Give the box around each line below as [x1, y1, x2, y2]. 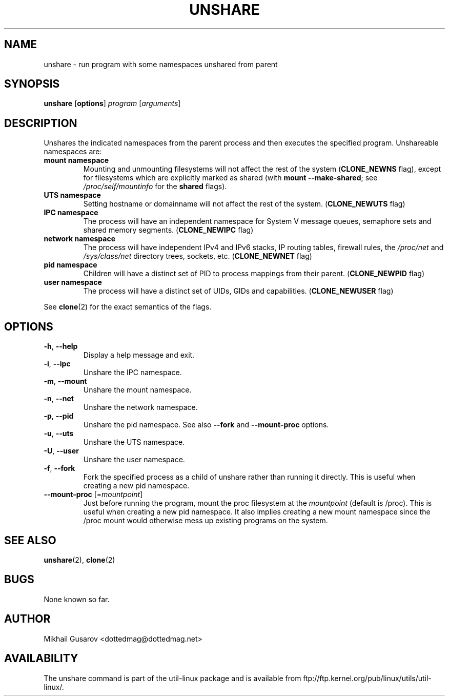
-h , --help [44, 342, 78, 351]
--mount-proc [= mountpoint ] [44, 490, 143, 499]
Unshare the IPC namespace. [83, 368, 182, 377]
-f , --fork [44, 464, 75, 473]
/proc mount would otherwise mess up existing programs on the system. [83, 516, 328, 525]
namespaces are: [44, 147, 102, 156]
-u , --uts [44, 429, 74, 438]
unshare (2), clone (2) [44, 555, 115, 564]
